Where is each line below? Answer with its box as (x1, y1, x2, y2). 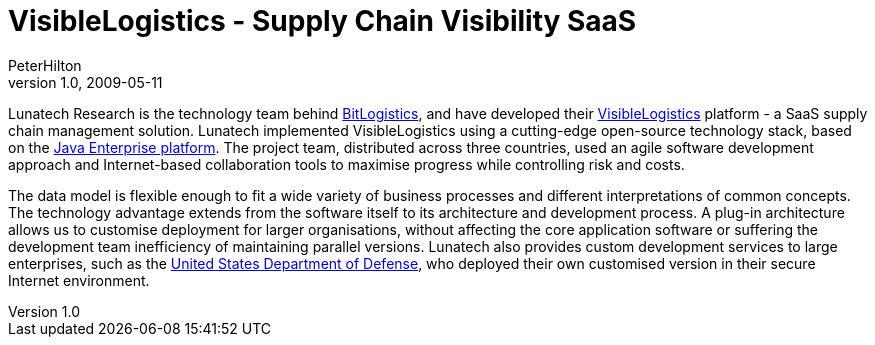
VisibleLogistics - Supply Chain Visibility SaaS (8, 4, 637, 38)
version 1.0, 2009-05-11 (8, 73, 163, 91)
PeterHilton (8, 56, 82, 74)
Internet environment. (8, 271, 150, 289)
